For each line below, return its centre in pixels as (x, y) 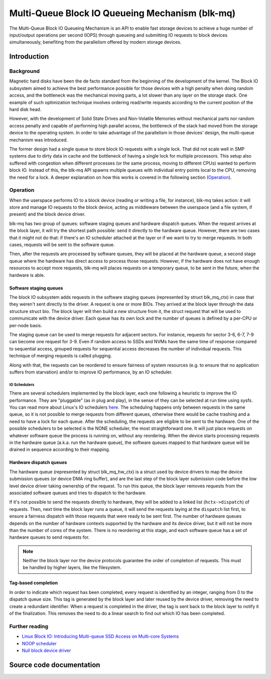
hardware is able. (27, 275)
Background (25, 71)
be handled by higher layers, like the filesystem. (72, 568)
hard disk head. (25, 109)
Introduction (29, 57)
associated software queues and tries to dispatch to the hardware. (78, 493)
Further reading (29, 626)
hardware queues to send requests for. (49, 537)
